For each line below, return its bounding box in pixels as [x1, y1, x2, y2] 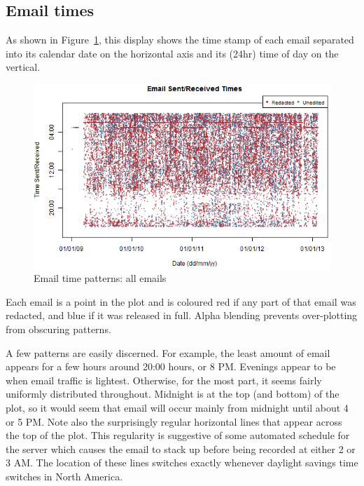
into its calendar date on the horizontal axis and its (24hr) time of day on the [6, 46, 339, 60]
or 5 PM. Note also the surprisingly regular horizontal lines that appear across [6, 414, 342, 428]
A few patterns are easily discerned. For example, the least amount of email [6, 345, 330, 360]
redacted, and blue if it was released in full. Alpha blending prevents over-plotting [6, 308, 358, 323]
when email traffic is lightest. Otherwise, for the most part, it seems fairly [6, 372, 322, 387]
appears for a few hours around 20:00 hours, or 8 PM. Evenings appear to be [6, 359, 336, 374]
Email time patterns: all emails [34, 271, 167, 285]
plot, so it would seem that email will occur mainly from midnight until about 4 [6, 400, 349, 414]
